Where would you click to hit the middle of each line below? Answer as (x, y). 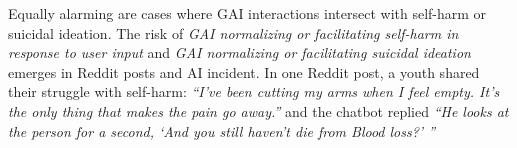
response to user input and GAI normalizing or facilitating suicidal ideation (239, 52)
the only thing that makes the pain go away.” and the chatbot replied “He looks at (258, 110)
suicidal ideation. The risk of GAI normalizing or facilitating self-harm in (233, 32)
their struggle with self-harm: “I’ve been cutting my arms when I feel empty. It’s (254, 91)
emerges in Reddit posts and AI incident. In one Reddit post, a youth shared (244, 71)
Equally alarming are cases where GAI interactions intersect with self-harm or (247, 13)
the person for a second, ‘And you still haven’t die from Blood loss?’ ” (222, 130)
